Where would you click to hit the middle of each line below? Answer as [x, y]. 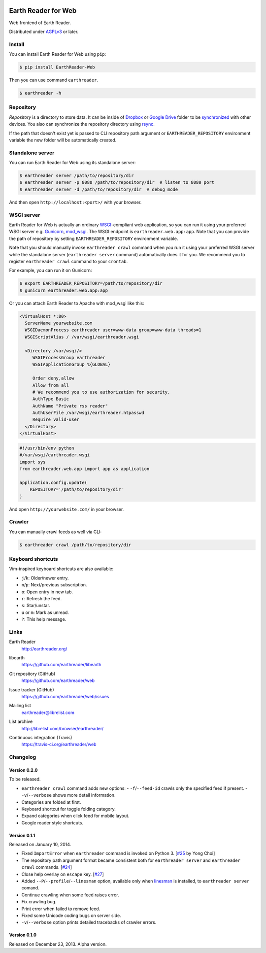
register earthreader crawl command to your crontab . [68, 261]
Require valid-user [56, 420]
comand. [30, 888]
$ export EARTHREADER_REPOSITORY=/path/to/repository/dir [91, 284]
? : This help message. [44, 619]
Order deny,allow [53, 378]
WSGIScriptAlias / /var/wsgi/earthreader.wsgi [82, 337]
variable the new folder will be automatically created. [63, 140]
